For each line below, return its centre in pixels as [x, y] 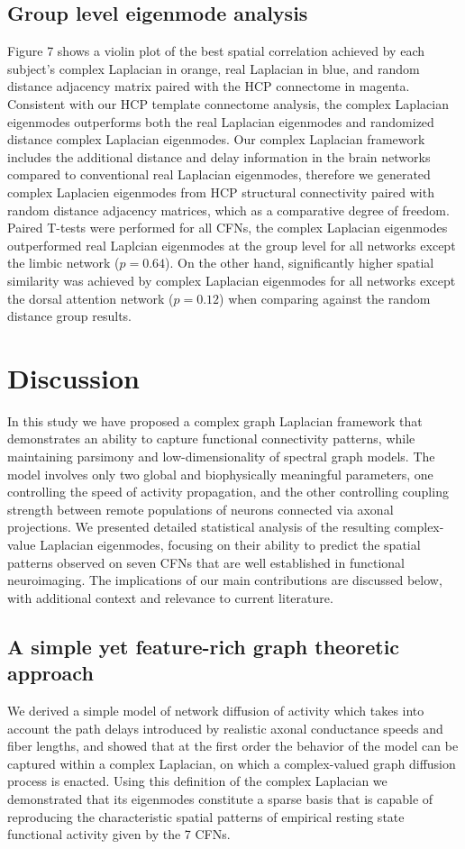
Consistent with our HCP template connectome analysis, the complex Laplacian [228, 103]
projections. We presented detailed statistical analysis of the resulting [199, 527]
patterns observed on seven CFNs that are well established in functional [206, 562]
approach [50, 673]
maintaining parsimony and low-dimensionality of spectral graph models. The [221, 456]
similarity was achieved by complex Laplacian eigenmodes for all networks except [232, 280]
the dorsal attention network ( [91, 298]
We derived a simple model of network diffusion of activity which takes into [216, 710]
